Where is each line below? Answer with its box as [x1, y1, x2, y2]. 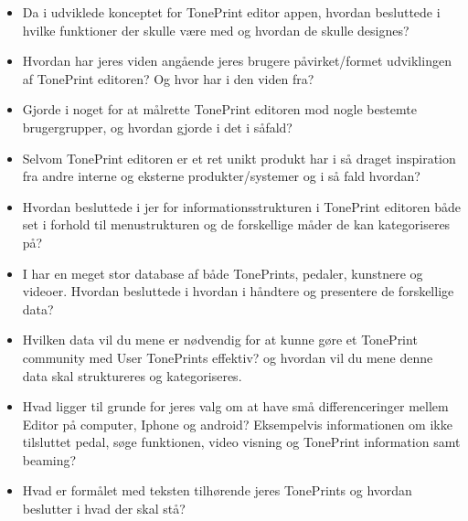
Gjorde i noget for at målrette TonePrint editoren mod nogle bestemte [22, 100, 417, 119]
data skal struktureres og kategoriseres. [22, 366, 242, 385]
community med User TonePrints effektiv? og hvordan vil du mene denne [22, 347, 433, 367]
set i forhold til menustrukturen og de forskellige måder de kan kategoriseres [22, 215, 451, 234]
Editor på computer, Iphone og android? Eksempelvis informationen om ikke [22, 414, 452, 433]
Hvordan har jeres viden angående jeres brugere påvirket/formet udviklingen [22, 51, 452, 70]
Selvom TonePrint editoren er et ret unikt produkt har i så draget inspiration [22, 148, 456, 167]
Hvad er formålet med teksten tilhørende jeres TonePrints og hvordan [22, 481, 412, 500]
